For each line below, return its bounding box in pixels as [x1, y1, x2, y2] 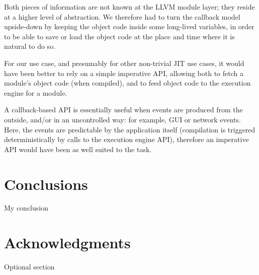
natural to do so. [4, 41, 56, 51]
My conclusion [4, 202, 48, 213]
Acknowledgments [4, 232, 131, 253]
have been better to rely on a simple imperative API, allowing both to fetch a [4, 67, 243, 78]
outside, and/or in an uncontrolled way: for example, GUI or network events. [4, 114, 241, 124]
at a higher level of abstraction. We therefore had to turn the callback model [4, 11, 240, 22]
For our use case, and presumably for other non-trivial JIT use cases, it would [4, 57, 244, 68]
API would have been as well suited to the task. [4, 144, 152, 154]
